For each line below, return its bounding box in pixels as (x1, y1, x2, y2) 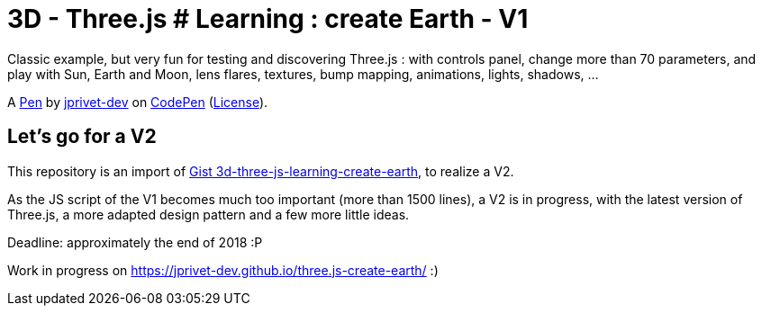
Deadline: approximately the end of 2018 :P (7, 234, 263, 250)
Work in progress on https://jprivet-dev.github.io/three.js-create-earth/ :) (7, 262, 439, 278)
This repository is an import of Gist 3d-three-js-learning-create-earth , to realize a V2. (7, 163, 514, 179)
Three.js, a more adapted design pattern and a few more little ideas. (7, 206, 410, 222)
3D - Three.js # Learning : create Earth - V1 (7, 4, 529, 34)
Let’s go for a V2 (7, 125, 157, 148)
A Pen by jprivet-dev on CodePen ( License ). (7, 94, 268, 110)
